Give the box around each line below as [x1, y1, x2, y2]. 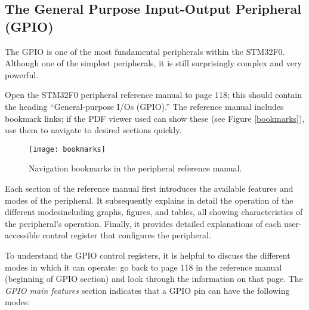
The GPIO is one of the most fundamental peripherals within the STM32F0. [5, 45, 285, 57]
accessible [5, 229, 40, 241]
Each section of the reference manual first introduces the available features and [5, 182, 293, 194]
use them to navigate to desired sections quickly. [5, 124, 182, 136]
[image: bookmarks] [29, 145, 106, 154]
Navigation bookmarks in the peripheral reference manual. [29, 162, 242, 174]
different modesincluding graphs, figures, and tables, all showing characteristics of [5, 205, 303, 218]
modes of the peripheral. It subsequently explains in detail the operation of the [5, 194, 293, 206]
